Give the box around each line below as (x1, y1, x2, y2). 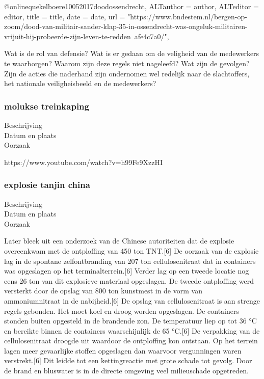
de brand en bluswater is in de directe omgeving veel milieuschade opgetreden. (4, 365, 249, 376)
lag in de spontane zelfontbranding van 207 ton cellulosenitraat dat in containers (4, 255, 256, 266)
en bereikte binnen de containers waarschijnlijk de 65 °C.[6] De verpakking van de (4, 325, 260, 336)
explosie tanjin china (4, 178, 90, 191)
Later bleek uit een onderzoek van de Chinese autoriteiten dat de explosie (4, 235, 234, 246)
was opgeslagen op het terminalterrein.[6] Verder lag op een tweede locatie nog (4, 265, 249, 276)
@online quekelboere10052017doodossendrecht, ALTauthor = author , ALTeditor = (4, 1, 259, 11)
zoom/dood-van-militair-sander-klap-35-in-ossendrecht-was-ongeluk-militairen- (4, 21, 248, 32)
